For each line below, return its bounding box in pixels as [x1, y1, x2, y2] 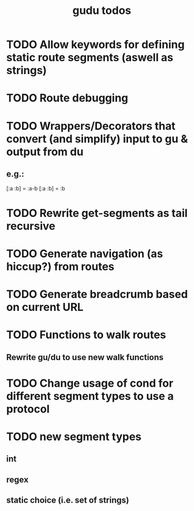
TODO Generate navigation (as [6, 247, 164, 261]
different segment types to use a [6, 389, 174, 403]
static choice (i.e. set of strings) [6, 495, 129, 506]
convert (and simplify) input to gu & [6, 132, 189, 145]
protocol [6, 402, 50, 416]
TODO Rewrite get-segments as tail [6, 206, 188, 220]
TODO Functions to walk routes [6, 328, 167, 342]
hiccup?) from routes [6, 259, 115, 273]
